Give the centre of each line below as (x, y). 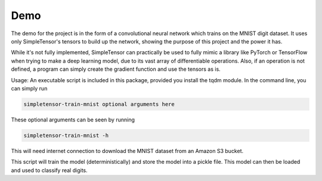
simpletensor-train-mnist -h (66, 135)
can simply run (29, 88)
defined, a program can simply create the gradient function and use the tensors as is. (116, 69)
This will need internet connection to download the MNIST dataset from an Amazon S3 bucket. (127, 151)
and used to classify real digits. (49, 170)
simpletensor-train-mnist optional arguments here (99, 104)
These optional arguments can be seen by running (73, 120)
